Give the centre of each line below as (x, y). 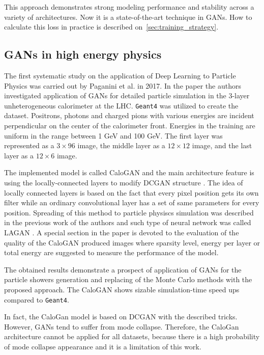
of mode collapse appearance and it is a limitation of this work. (103, 346)
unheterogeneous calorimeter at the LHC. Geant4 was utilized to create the (121, 105)
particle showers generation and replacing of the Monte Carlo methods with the (128, 279)
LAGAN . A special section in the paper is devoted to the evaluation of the (122, 232)
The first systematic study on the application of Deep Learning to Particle (120, 75)
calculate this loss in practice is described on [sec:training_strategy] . (111, 27)
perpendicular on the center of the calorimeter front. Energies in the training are (130, 126)
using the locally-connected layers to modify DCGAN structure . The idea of (124, 182)
